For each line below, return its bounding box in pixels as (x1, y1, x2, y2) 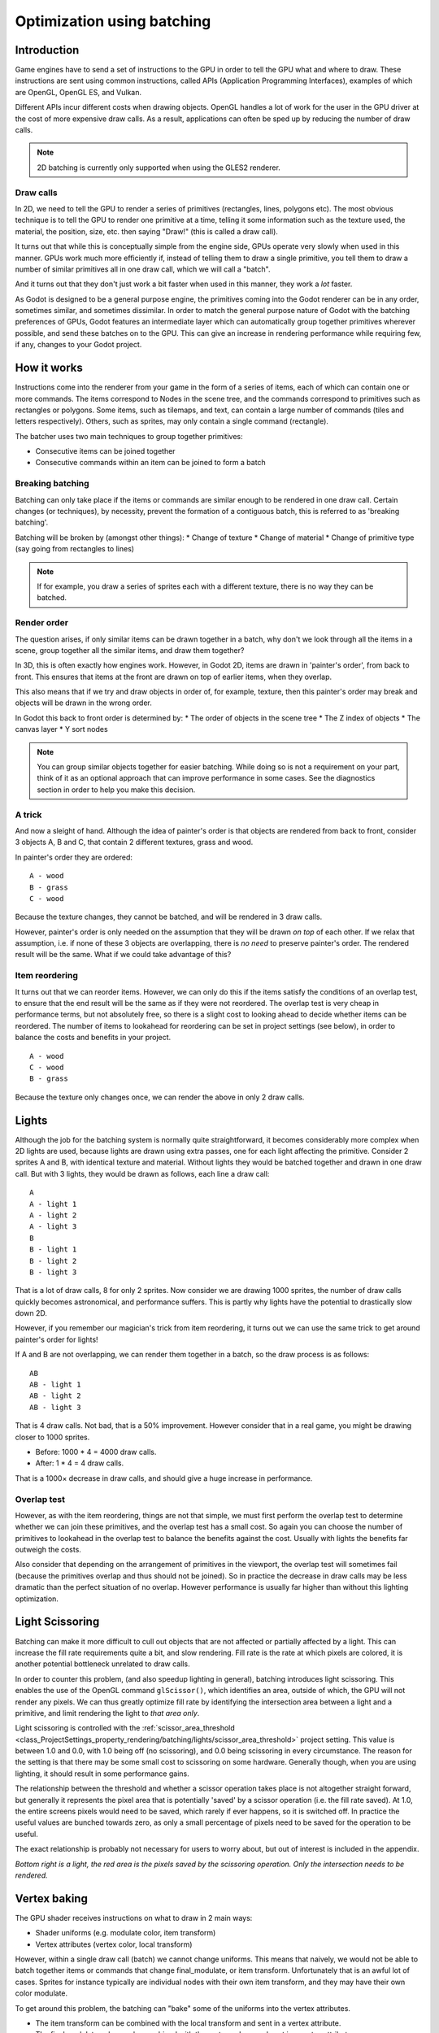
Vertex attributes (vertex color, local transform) (35, 1939, 193, 1949)
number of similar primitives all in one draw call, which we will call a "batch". (15, 264, 271, 274)
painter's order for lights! (15, 1334, 98, 1344)
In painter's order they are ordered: (15, 852, 133, 862)
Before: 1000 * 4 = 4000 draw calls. (35, 1447, 157, 1456)
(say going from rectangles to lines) (15, 544, 134, 554)
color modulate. (15, 1988, 68, 1998)
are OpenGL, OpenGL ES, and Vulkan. (15, 87, 142, 97)
